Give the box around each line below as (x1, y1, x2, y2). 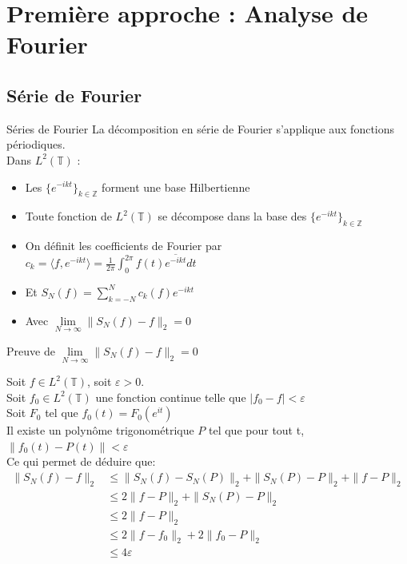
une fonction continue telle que (95, 388, 246, 405)
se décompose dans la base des (158, 208, 307, 224)
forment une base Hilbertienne (102, 178, 250, 195)
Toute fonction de (25, 208, 112, 224)
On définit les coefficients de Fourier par (25, 237, 222, 254)
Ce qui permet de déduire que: (6, 453, 156, 470)
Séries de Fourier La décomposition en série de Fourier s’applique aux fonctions (6, 120, 395, 137)
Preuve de (6, 342, 55, 359)
